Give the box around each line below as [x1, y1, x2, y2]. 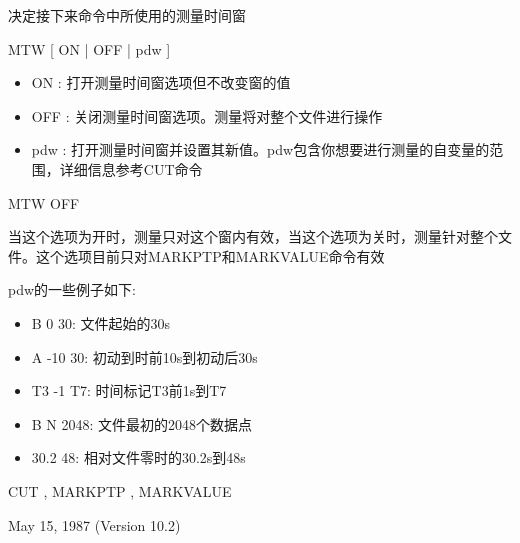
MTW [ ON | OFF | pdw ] [8, 38, 171, 59]
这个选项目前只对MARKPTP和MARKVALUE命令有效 [35, 245, 385, 266]
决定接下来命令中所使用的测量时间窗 [8, 5, 246, 25]
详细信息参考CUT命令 [59, 158, 203, 179]
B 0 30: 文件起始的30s [31, 312, 171, 333]
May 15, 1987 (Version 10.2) [8, 514, 181, 535]
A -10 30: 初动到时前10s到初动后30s [31, 346, 258, 367]
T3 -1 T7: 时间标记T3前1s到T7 [31, 380, 227, 401]
